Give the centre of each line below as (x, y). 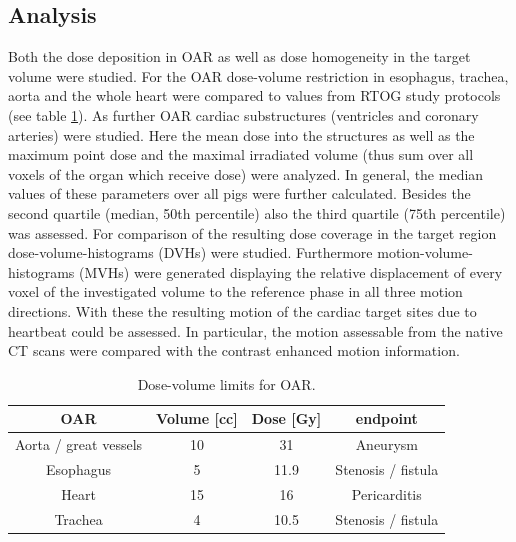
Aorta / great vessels (79, 444)
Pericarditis (386, 493)
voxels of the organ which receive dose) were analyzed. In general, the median (246, 173)
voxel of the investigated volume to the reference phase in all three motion (235, 291)
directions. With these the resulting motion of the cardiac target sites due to (242, 310)
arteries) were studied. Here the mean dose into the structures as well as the (241, 134)
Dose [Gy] (286, 418)
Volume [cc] (197, 418)
